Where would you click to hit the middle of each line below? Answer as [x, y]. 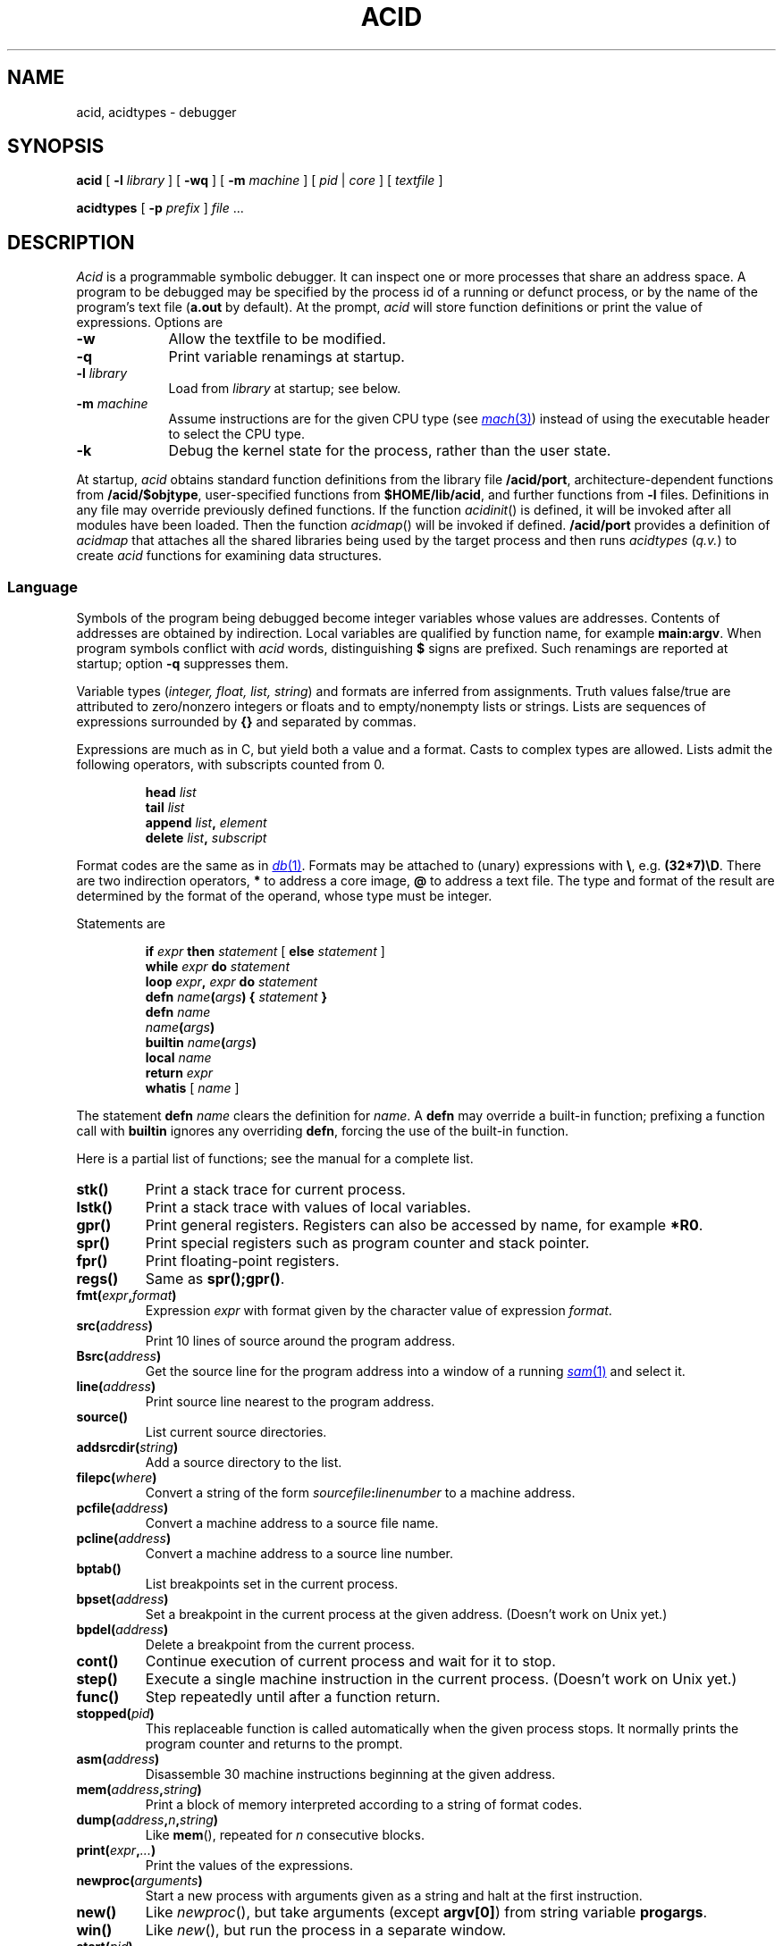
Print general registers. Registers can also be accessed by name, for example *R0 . [424, 1225]
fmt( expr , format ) [126, 1296]
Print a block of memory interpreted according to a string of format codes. [364, 1805]
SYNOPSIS [56, 147]
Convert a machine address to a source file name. [292, 1523]
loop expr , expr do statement [232, 982]
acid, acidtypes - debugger [156, 112]
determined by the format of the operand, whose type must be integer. [284, 896]
